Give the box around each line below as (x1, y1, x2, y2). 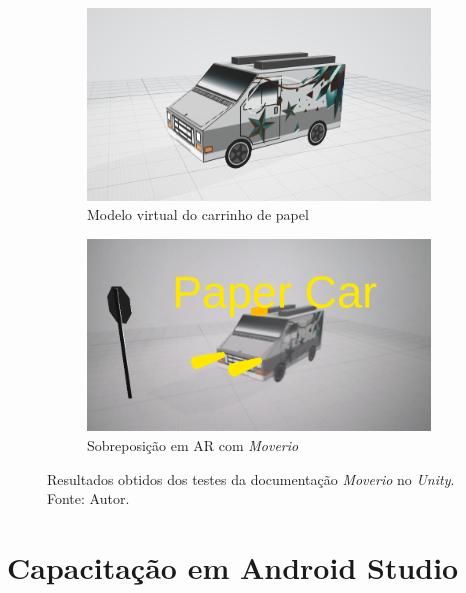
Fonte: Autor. (47, 488, 130, 509)
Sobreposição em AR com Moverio (87, 435, 299, 456)
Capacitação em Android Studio (7, 547, 459, 587)
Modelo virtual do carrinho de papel (87, 204, 309, 225)
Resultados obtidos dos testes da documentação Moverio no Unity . (47, 468, 455, 489)
